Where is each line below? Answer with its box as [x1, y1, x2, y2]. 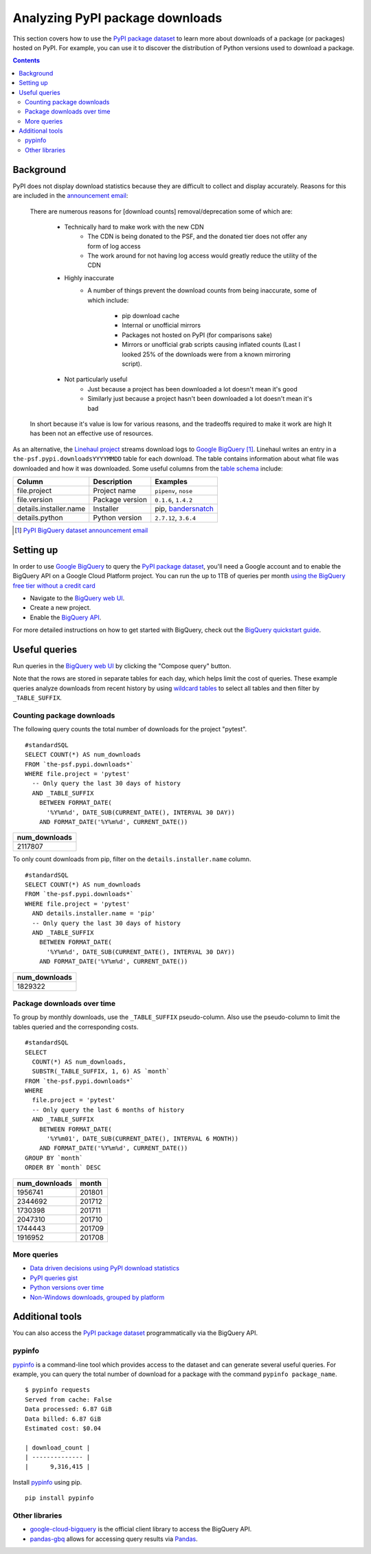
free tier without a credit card [12, 581, 95, 590]
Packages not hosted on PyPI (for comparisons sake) [122, 330, 273, 339]
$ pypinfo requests [25, 1386, 91, 1394]
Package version [93, 494, 148, 504]
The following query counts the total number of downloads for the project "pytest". [12, 725, 247, 733]
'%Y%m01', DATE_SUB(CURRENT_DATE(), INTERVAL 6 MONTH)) [46, 1135, 239, 1143]
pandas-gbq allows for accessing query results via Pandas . [30, 1535, 199, 1543]
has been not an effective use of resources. [30, 429, 154, 437]
